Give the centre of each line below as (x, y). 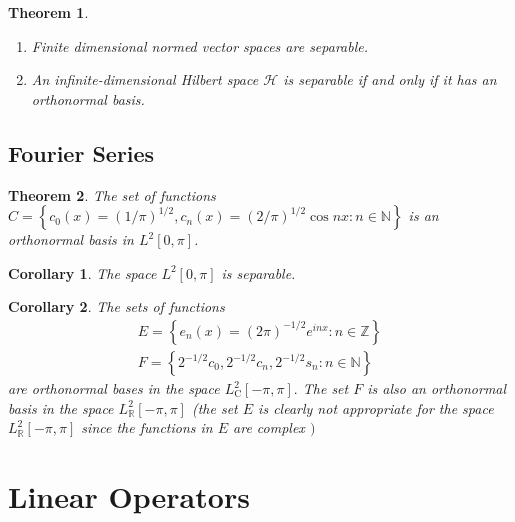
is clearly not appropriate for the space (376, 407)
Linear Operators (129, 495)
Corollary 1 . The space (82, 272)
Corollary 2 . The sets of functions (116, 306)
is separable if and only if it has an (390, 79)
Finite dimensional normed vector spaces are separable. (200, 45)
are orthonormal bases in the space (114, 388)
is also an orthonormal (437, 388)
